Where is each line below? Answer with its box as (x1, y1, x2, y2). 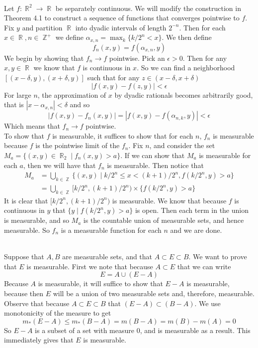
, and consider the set (149, 140, 215, 151)
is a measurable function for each (61, 225, 162, 235)
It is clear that (4, 195, 48, 205)
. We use (194, 298, 221, 308)
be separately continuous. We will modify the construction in (55, 2, 241, 13)
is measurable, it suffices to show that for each (52, 130, 193, 141)
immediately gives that (4, 335, 74, 345)
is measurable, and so (4, 215, 69, 225)
